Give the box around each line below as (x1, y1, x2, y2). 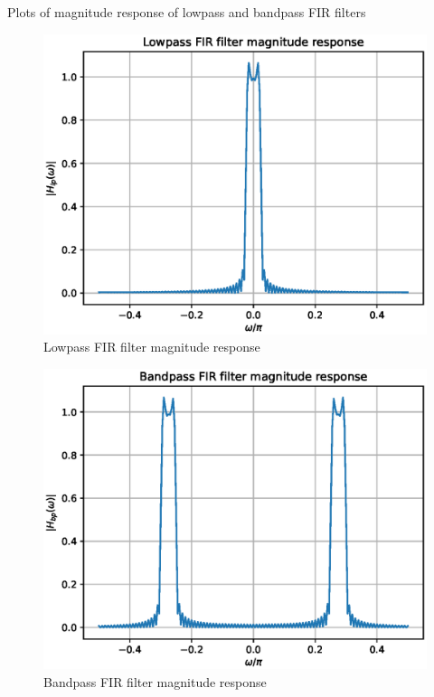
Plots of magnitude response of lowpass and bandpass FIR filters (7, 3, 366, 21)
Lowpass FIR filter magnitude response (43, 337, 260, 356)
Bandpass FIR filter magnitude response (43, 672, 267, 691)
